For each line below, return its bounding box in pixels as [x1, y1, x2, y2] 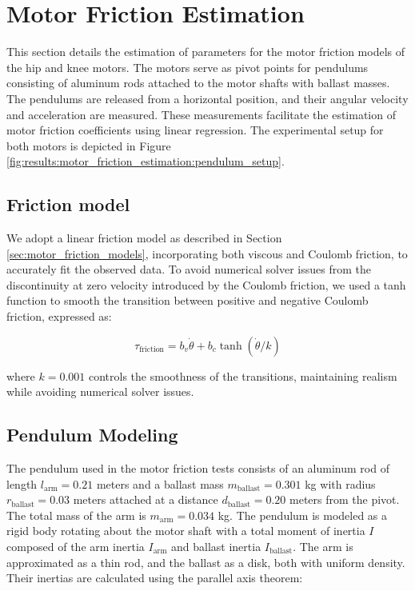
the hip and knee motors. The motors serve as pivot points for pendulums [6, 58, 369, 75]
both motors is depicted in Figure [6, 137, 171, 154]
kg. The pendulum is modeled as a [217, 506, 388, 523]
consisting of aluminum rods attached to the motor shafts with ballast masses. [6, 74, 390, 91]
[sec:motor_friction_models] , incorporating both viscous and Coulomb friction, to [6, 245, 408, 262]
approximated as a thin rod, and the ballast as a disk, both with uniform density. [6, 553, 405, 570]
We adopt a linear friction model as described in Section [6, 230, 282, 246]
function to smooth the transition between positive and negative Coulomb [6, 292, 369, 309]
